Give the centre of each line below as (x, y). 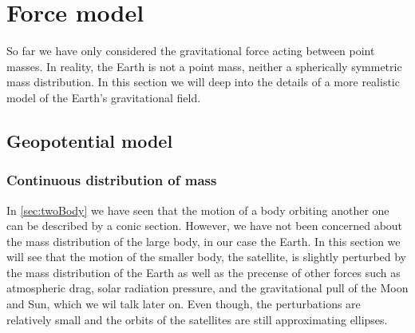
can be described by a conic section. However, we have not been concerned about (205, 226)
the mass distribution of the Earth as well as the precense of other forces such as (204, 272)
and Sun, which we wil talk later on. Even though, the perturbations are (184, 304)
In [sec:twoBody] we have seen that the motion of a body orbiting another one (198, 210)
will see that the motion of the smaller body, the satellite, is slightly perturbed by (207, 257)
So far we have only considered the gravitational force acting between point (191, 51)
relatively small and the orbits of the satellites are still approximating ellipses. (197, 319)
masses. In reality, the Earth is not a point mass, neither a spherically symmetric (204, 66)
